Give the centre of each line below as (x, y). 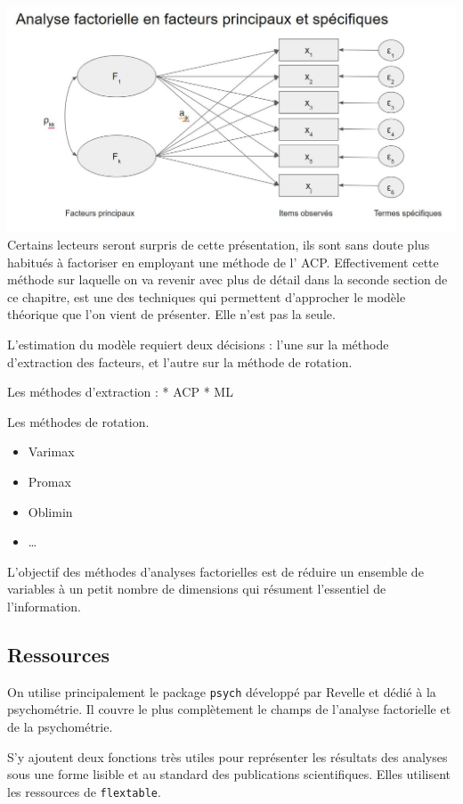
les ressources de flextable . (84, 791)
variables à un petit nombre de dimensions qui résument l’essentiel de (197, 589)
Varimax (51, 451)
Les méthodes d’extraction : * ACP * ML (120, 392)
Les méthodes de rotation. (78, 421)
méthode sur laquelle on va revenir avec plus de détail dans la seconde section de (227, 279)
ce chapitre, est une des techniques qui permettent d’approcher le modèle (207, 296)
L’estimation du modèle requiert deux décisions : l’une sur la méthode (198, 345)
